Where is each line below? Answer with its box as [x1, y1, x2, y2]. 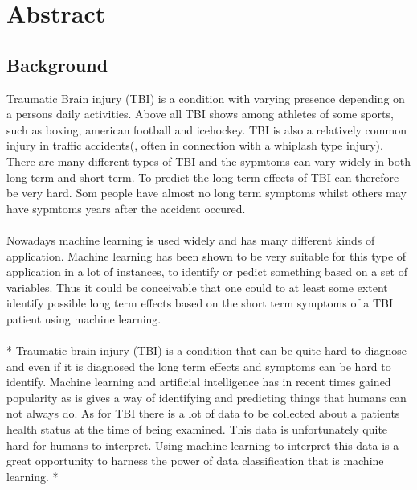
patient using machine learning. [6, 310, 161, 327]
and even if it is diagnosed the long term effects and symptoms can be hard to [6, 357, 391, 374]
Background [6, 51, 108, 76]
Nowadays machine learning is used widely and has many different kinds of [6, 231, 375, 248]
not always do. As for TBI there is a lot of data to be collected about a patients [6, 405, 400, 422]
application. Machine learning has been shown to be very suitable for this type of [6, 247, 407, 264]
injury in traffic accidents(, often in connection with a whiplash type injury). [6, 137, 383, 154]
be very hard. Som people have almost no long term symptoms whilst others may [6, 184, 407, 201]
